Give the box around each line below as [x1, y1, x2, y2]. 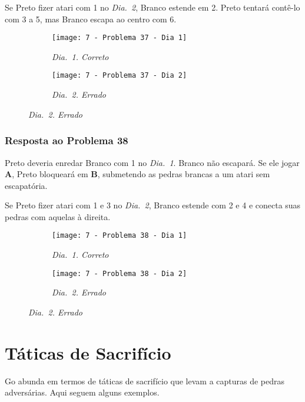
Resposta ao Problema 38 [5, 133, 128, 148]
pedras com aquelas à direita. [5, 210, 111, 222]
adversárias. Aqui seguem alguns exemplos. [5, 386, 160, 398]
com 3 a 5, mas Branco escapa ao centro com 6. [5, 12, 177, 25]
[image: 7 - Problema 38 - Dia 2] [52, 269, 187, 278]
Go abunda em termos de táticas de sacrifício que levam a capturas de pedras [5, 374, 285, 387]
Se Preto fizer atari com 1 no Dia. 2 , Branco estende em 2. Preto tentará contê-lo [5, 1, 300, 13]
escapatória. [5, 179, 48, 191]
